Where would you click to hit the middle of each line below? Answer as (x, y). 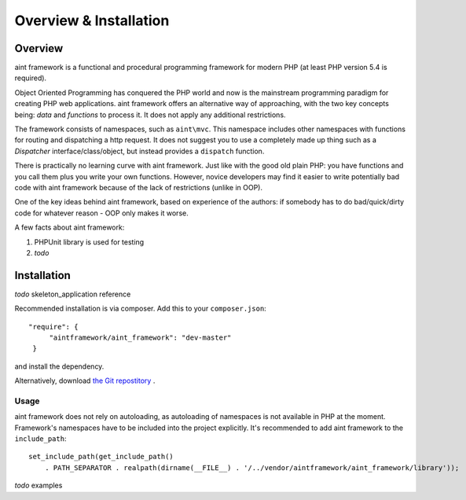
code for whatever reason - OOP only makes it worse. (101, 213)
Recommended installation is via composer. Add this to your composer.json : (140, 309)
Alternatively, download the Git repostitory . (85, 381)
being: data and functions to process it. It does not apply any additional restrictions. (150, 115)
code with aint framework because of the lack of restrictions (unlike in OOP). (139, 187)
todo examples (39, 485)
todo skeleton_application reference (73, 294)
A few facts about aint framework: (70, 227)
